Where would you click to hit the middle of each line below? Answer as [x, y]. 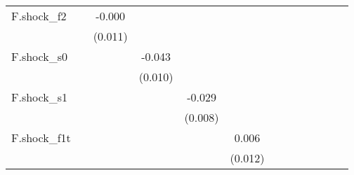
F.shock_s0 [39, 56]
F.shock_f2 [39, 16]
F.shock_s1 [39, 97]
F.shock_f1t [41, 138]
